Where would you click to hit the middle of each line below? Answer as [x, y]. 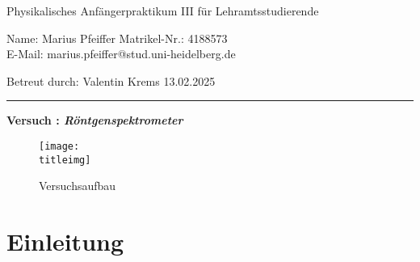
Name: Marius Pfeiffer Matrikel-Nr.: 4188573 [117, 38]
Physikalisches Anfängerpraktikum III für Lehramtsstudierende [163, 11]
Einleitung [65, 241]
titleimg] [65, 160]
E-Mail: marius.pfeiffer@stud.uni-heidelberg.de [121, 54]
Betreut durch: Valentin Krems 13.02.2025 [111, 80]
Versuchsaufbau [78, 186]
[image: [59, 146]
